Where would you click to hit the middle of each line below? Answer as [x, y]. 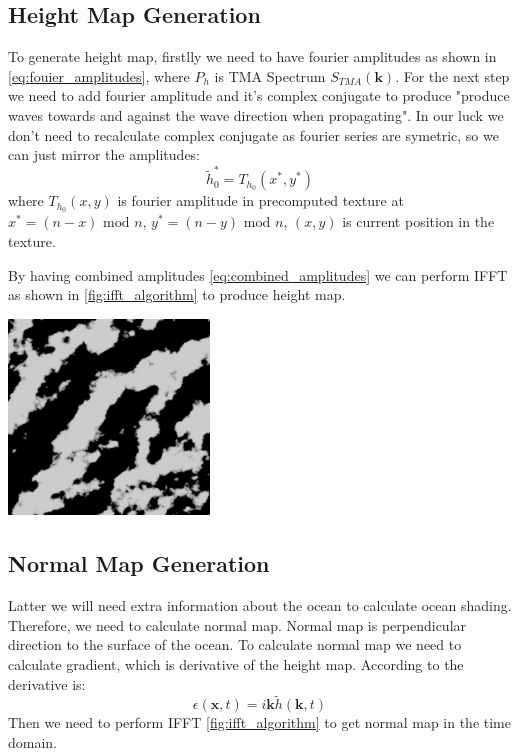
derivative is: [47, 683]
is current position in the [418, 221]
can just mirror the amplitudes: [104, 154]
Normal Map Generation [139, 563]
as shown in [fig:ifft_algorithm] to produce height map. [177, 294]
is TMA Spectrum [270, 75]
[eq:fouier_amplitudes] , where [99, 75]
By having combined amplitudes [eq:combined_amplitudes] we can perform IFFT [258, 274]
